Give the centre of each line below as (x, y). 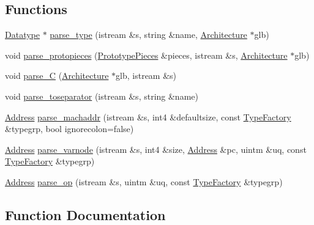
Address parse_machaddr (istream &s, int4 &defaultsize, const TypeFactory (148, 116)
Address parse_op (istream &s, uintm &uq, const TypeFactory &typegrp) (144, 181)
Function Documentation (85, 214)
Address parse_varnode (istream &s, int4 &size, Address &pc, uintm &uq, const (156, 149)
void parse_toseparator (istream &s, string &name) (102, 96)
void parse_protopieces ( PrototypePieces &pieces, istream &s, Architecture (146, 55)
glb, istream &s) (146, 76)
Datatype (22, 35)
